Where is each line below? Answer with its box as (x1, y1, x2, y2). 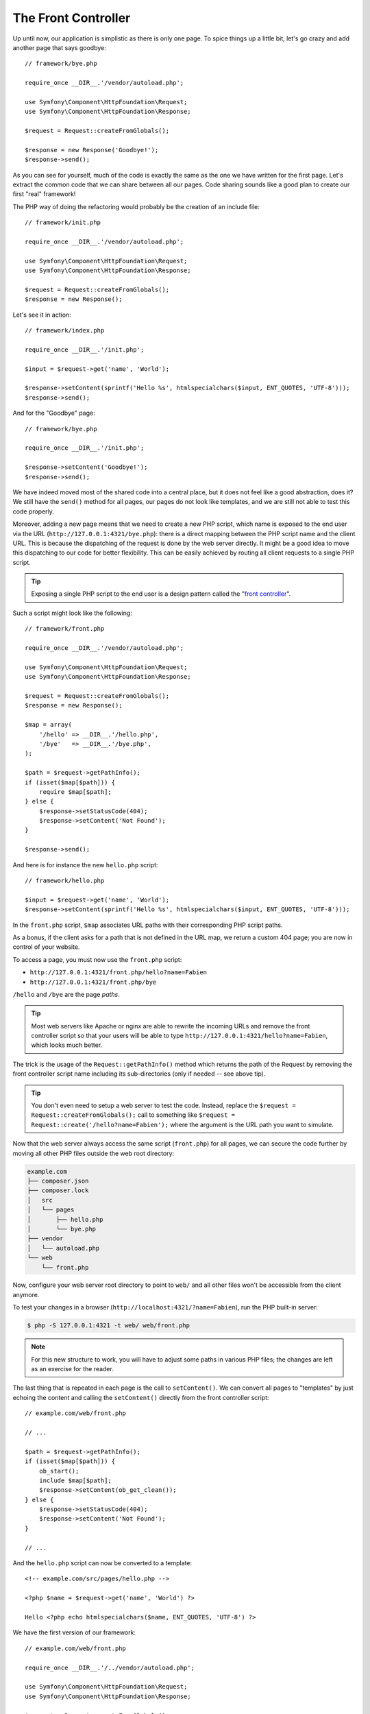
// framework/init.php (25, 219, 101, 226)
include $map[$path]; (38, 1476, 112, 1484)
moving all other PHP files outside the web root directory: (12, 1149, 175, 1157)
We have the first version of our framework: (12, 1628, 136, 1637)
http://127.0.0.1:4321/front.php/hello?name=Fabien (29, 969, 208, 976)
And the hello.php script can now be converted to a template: (12, 1559, 192, 1567)
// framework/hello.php (25, 877, 105, 884)
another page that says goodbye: (12, 43, 106, 51)
